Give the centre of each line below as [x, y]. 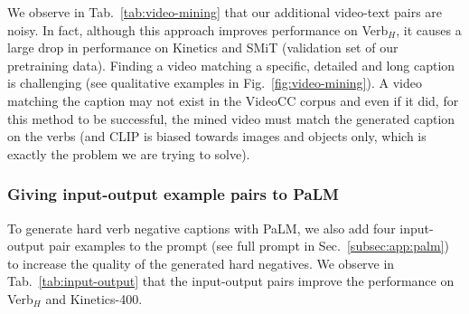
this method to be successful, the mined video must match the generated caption [231, 118]
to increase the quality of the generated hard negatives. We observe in [201, 263]
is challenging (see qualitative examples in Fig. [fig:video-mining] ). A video [215, 83]
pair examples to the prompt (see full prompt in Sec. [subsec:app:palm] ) [249, 246]
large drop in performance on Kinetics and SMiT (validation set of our [203, 48]
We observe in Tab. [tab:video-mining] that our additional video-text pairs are [225, 12]
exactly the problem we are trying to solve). [129, 153]
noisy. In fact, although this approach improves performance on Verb [198, 29]
